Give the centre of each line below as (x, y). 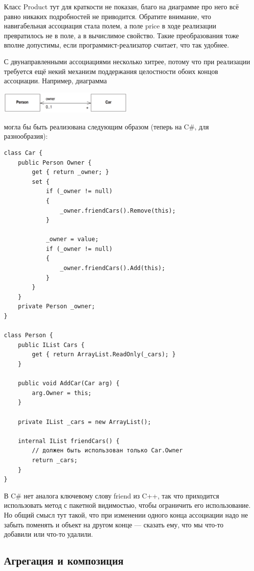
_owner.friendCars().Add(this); (113, 268)
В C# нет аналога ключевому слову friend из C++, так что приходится (112, 495)
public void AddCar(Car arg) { (69, 384)
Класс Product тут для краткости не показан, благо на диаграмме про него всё (121, 6)
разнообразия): (26, 136)
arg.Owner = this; (62, 393)
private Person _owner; (57, 307)
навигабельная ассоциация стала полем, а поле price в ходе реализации (110, 26)
